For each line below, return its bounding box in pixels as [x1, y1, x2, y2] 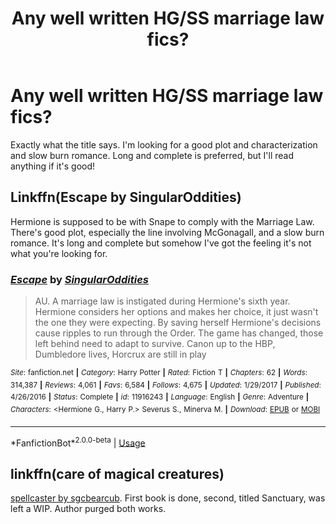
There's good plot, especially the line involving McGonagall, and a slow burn [10, 226, 325, 238]
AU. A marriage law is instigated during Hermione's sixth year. [34, 295, 291, 307]
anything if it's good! [10, 160, 96, 172]
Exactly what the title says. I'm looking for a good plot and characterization [10, 138, 318, 151]
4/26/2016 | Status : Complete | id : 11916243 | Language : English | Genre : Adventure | [10, 392, 310, 402]
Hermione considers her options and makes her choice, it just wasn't [34, 306, 319, 318]
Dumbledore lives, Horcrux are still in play [34, 348, 207, 361]
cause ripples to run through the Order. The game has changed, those [34, 327, 324, 339]
